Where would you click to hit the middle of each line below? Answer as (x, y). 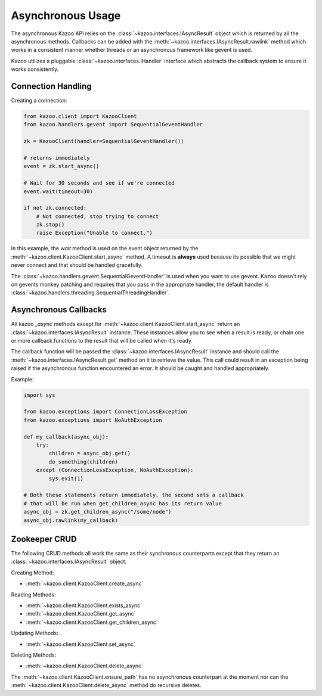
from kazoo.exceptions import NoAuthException (93, 420)
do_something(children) (83, 462)
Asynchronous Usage (66, 15)
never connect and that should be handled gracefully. (77, 265)
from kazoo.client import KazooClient (80, 116)
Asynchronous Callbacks (59, 310)
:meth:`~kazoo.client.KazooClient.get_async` (81, 614)
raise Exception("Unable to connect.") (95, 233)
